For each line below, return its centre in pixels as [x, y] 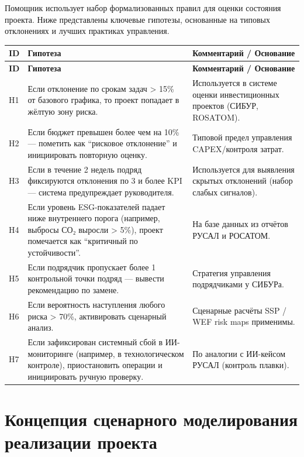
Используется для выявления [243, 169]
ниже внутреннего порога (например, [94, 218]
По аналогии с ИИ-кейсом [239, 353]
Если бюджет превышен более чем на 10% [103, 131]
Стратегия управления [232, 272]
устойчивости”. [54, 252]
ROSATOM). [216, 117]
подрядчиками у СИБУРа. [238, 284]
